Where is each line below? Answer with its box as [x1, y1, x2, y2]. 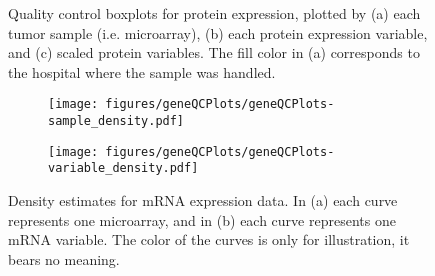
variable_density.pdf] [48, 161, 199, 176]
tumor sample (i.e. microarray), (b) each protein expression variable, [8, 22, 428, 43]
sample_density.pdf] [48, 114, 185, 129]
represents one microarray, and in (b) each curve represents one [8, 209, 396, 230]
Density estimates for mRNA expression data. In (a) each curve [8, 190, 398, 210]
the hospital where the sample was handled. [8, 61, 276, 82]
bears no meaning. [8, 248, 120, 269]
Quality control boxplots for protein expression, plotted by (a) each [8, 3, 421, 23]
